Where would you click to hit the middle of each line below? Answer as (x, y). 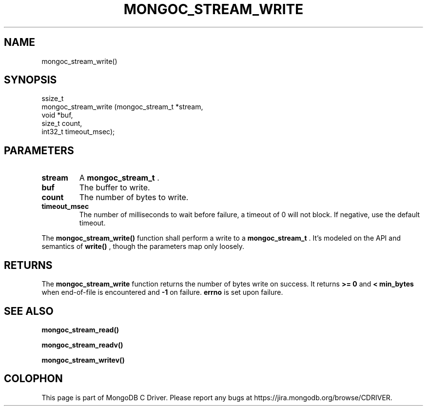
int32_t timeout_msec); (78, 132)
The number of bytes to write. (134, 197)
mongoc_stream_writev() (83, 360)
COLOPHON (33, 379)
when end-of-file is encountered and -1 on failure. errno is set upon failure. (162, 292)
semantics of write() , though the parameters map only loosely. (143, 246)
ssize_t (53, 99)
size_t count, (62, 123)
